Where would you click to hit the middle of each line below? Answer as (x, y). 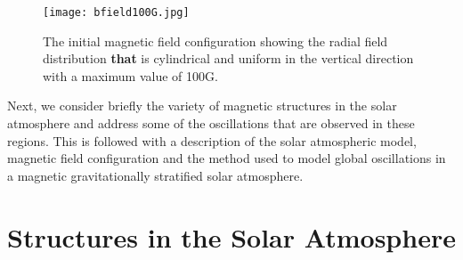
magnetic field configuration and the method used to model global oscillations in (227, 158)
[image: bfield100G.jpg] (116, 12)
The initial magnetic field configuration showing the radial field (215, 41)
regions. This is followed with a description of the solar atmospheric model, (212, 140)
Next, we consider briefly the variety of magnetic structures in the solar (202, 106)
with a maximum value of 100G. (130, 75)
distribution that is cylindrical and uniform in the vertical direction (228, 58)
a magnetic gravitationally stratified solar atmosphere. (155, 175)
